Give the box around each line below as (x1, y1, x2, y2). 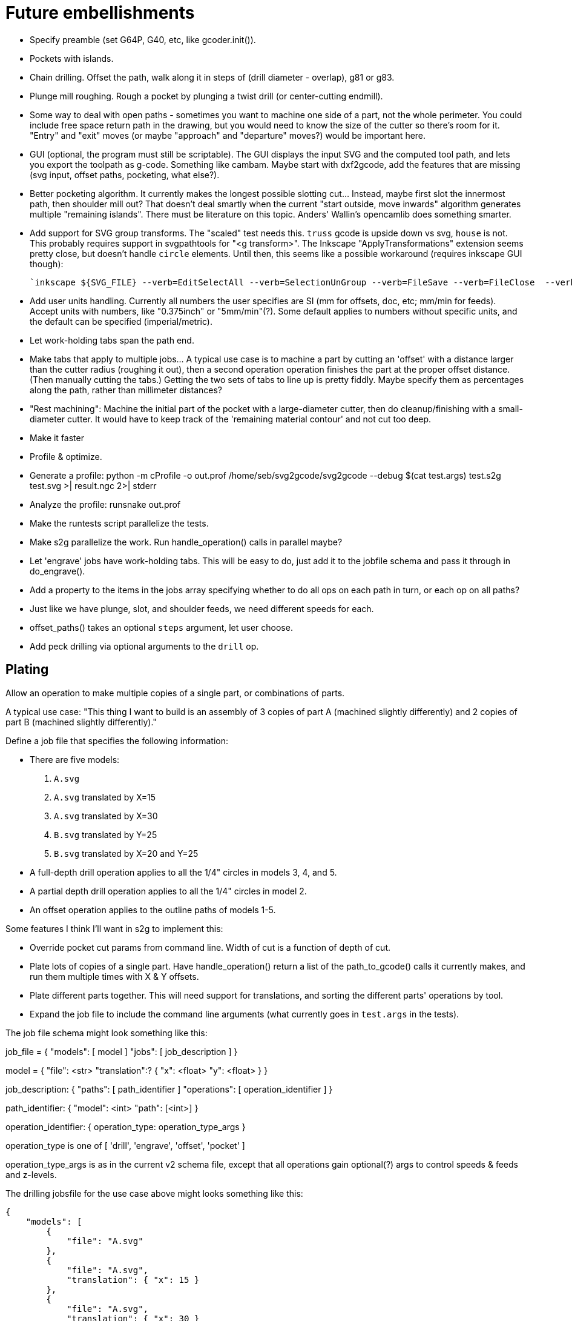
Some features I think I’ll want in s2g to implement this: (5, 923, 223, 934)
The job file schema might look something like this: (5, 1027, 208, 1038)
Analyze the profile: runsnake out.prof (30, 499, 181, 510)
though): (30, 258, 64, 269)
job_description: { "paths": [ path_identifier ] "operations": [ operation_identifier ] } (5, 1083, 333, 1094)
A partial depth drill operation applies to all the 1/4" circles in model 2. (30, 885, 307, 896)
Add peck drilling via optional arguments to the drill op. (30, 641, 259, 651)
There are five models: (30, 754, 120, 765)
